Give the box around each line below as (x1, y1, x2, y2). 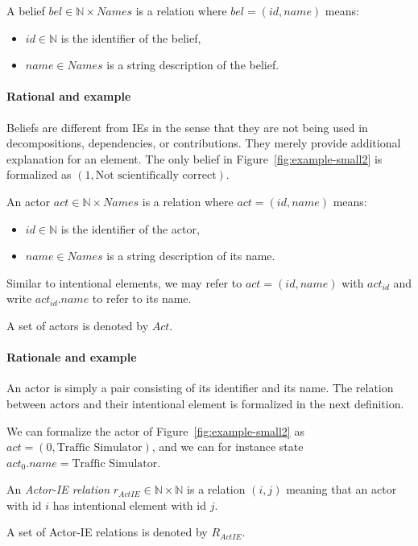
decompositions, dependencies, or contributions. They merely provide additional (6, 134, 401, 151)
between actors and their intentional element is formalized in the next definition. (6, 395, 404, 412)
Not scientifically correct (95, 170, 217, 182)
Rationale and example (6, 349, 137, 366)
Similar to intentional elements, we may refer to (6, 274, 242, 291)
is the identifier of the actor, (60, 220, 200, 237)
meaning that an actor (286, 481, 397, 498)
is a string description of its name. (106, 247, 275, 264)
